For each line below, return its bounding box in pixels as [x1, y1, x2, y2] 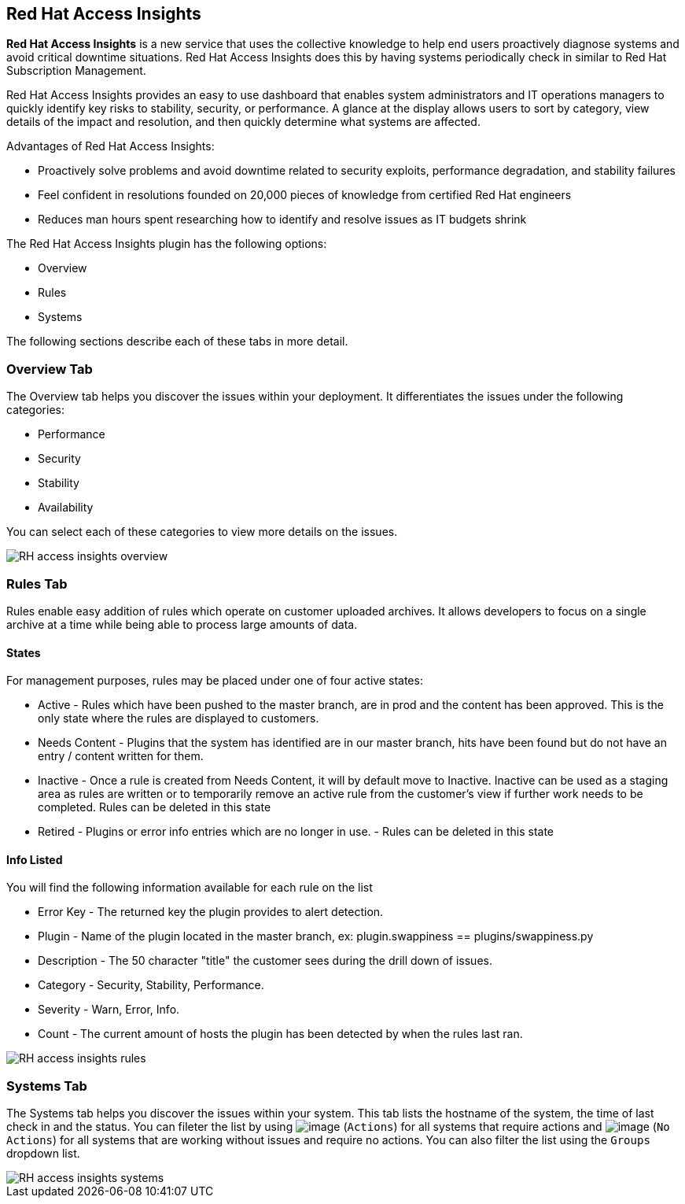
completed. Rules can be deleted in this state [38, 800, 271, 814]
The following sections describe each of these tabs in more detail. [6, 334, 348, 349]
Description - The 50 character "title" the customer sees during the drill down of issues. [38, 954, 492, 968]
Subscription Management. [6, 64, 146, 78]
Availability [38, 500, 94, 515]
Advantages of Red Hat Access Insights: [6, 139, 215, 153]
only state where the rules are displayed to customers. [38, 711, 319, 726]
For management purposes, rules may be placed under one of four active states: [6, 674, 423, 688]
